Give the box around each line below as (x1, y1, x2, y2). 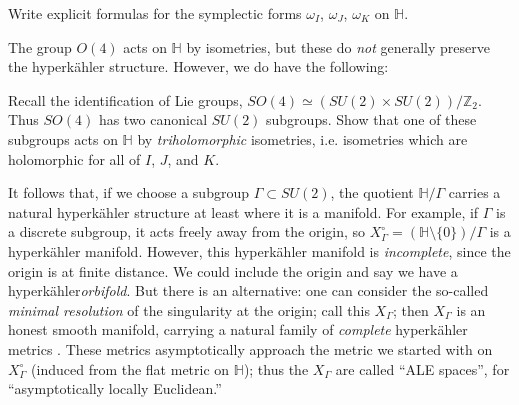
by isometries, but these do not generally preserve (186, 36, 490, 57)
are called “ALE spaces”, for (335, 358, 510, 379)
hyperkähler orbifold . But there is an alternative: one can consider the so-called (8, 280, 489, 301)
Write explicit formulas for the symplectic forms (8, 3, 302, 23)
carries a (448, 182, 501, 203)
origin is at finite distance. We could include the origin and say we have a (8, 260, 458, 281)
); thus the (243, 358, 309, 379)
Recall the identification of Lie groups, (8, 89, 243, 110)
